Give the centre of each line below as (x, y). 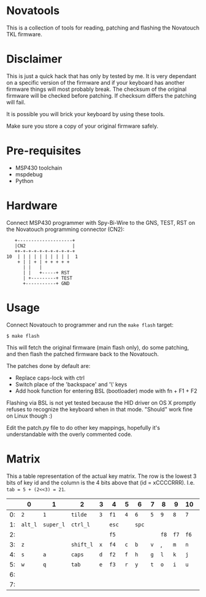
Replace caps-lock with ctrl (50, 378)
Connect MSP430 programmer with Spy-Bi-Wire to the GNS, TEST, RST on (101, 222)
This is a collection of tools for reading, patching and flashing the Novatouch (103, 28)
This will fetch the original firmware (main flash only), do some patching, (98, 347)
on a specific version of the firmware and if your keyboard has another (96, 82)
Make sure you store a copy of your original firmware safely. (82, 126)
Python (24, 181)
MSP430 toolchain (39, 168)
